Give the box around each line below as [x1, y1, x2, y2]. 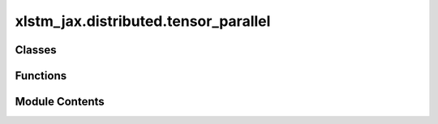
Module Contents [15, 95, 105, 109]
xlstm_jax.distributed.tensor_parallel [15, 12, 271, 30]
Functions [15, 69, 67, 83]
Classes [15, 43, 57, 57]
